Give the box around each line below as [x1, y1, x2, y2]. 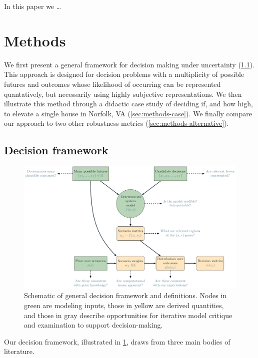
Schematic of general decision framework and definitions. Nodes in [24, 290, 227, 301]
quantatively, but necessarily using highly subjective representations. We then [4, 88, 242, 99]
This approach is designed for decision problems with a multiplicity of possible [4, 69, 244, 79]
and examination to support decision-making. [24, 320, 163, 330]
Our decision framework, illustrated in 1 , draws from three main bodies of [4, 336, 230, 347]
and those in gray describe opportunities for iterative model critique [24, 310, 232, 320]
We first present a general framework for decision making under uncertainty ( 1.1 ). [4, 59, 255, 69]
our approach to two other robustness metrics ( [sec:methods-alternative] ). [4, 118, 229, 128]
